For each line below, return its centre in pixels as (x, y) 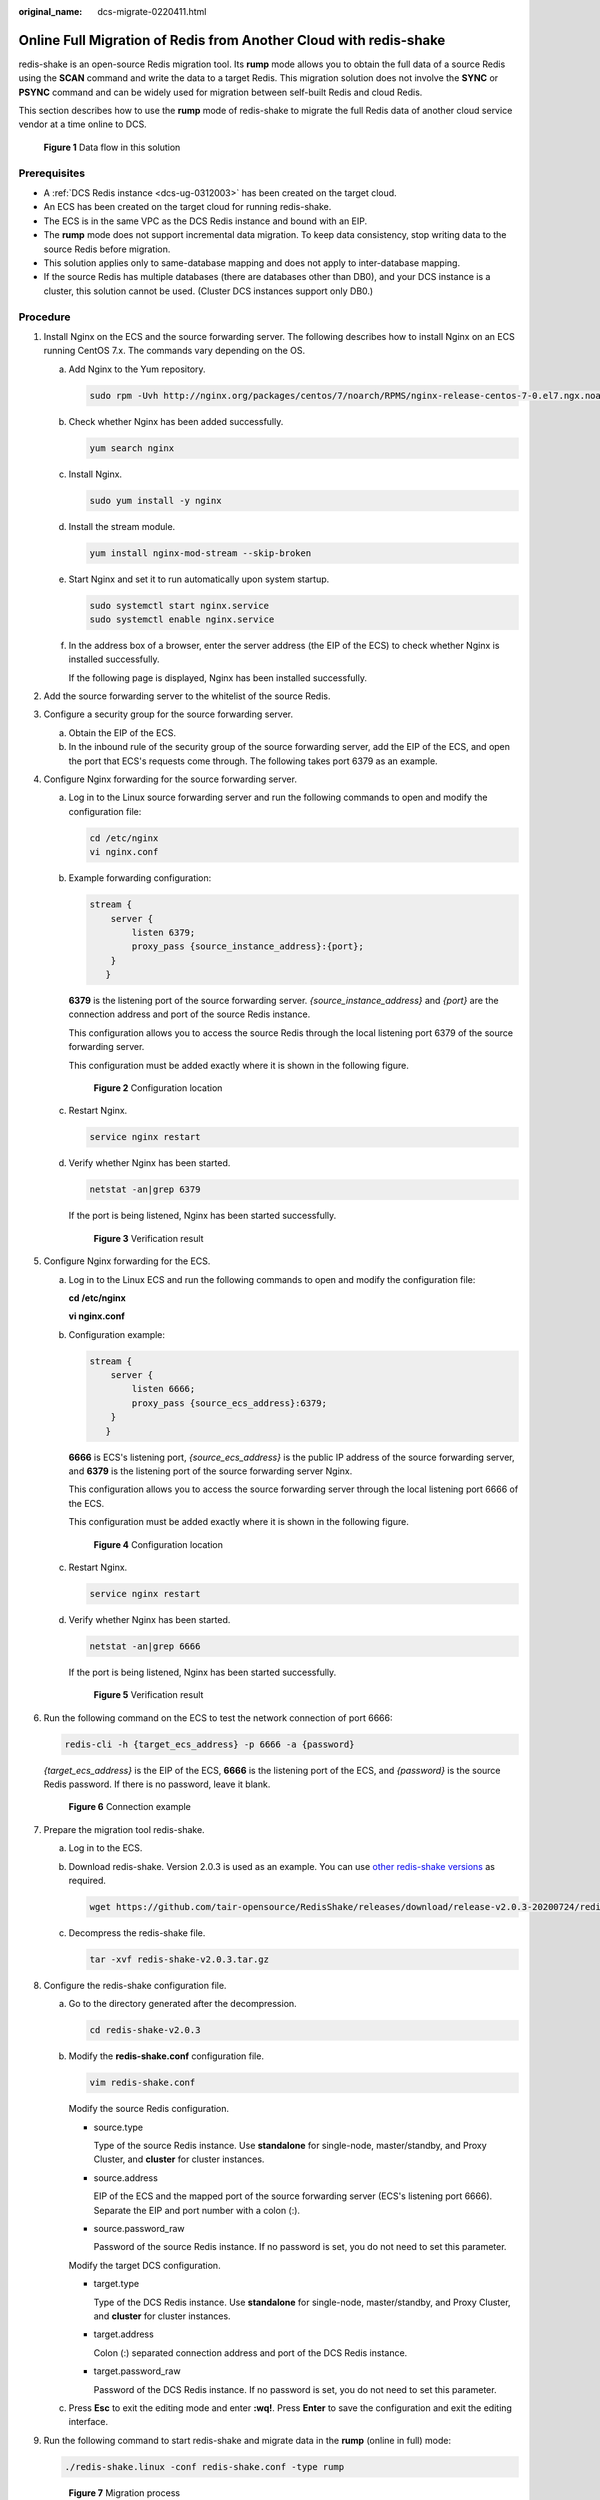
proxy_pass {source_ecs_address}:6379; (229, 1403)
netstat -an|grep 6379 (145, 1189)
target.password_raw (137, 2371)
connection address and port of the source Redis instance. (189, 1014)
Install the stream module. (122, 526)
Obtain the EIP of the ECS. (122, 732)
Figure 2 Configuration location (158, 1088)
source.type (118, 2127)
